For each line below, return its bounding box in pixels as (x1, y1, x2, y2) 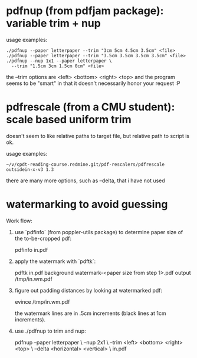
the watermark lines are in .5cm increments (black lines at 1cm (14, 310, 166, 317)
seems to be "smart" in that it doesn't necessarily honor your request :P (6, 80, 180, 87)
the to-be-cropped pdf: (14, 235, 72, 242)
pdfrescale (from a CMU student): (6, 100, 175, 114)
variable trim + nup (6, 17, 101, 30)
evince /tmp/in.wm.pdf (14, 298, 70, 305)
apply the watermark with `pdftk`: (14, 258, 96, 265)
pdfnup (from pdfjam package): (6, 4, 164, 18)
